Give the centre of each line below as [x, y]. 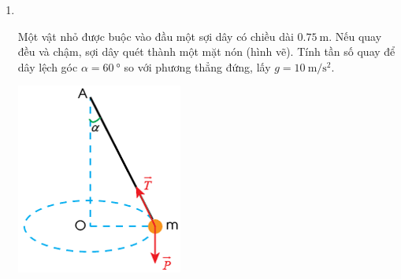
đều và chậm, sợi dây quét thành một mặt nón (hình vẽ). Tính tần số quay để [206, 51]
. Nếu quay [355, 36]
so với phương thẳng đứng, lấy [197, 66]
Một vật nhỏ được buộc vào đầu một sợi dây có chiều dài [156, 36]
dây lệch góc [48, 66]
